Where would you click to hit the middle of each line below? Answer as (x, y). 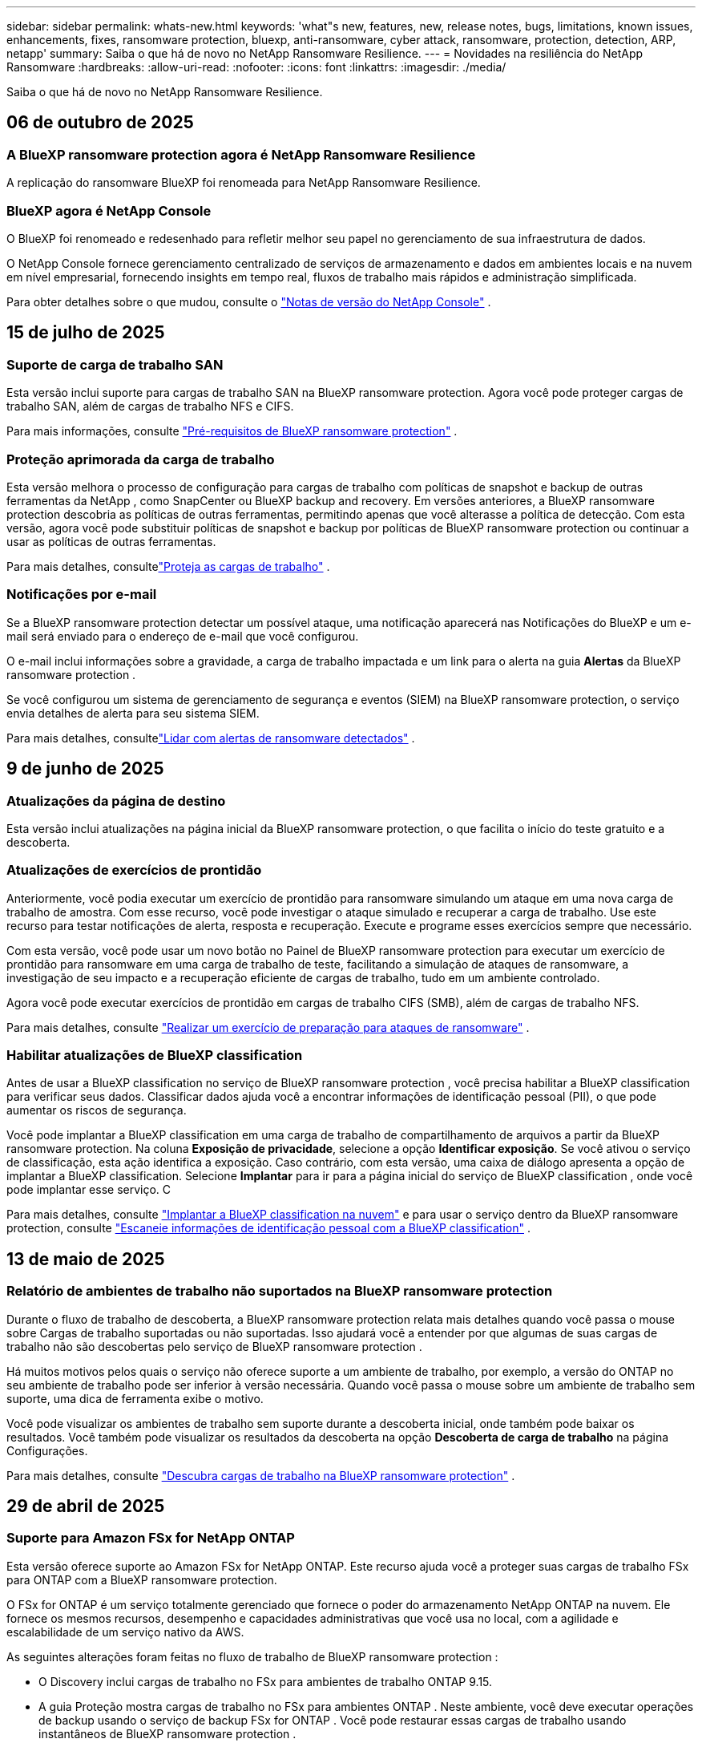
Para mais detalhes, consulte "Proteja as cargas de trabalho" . (168, 566)
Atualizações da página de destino (116, 801)
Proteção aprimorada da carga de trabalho (141, 459)
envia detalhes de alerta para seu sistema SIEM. (133, 713)
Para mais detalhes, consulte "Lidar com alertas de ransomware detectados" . (211, 738)
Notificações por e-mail (82, 594)
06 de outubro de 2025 (100, 123)
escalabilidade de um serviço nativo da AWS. (125, 1632)
